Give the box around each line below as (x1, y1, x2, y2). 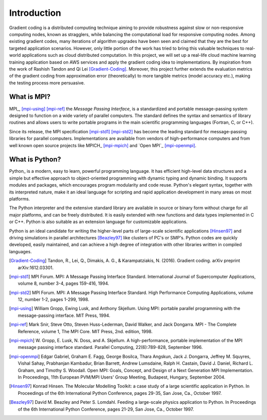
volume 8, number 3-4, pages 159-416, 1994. (18, 280, 109, 286)
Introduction (9, 7, 61, 18)
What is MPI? (9, 93, 50, 101)
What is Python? (9, 155, 61, 164)
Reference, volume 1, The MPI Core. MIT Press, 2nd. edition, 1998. (18, 328, 153, 334)
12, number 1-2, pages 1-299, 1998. (18, 297, 89, 303)
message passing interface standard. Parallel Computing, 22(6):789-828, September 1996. (18, 344, 203, 350)
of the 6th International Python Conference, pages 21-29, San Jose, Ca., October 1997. (18, 406, 194, 412)
